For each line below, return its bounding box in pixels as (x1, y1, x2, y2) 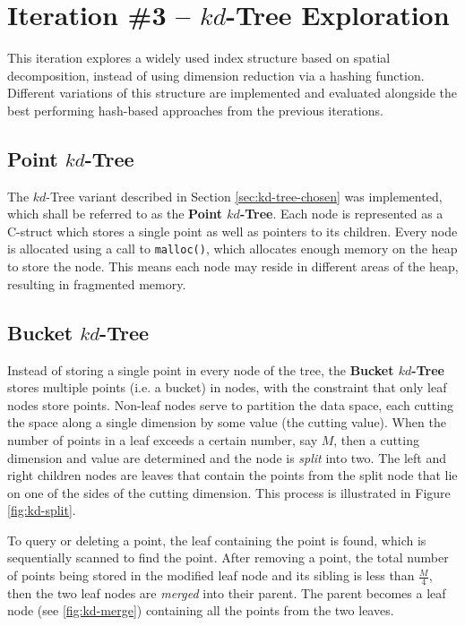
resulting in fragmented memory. (7, 274, 186, 293)
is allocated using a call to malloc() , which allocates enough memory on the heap (7, 239, 458, 258)
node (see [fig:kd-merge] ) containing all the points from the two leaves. (7, 601, 394, 620)
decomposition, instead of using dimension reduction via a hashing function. (7, 65, 425, 84)
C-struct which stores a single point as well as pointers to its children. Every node (7, 221, 458, 240)
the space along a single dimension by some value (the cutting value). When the (7, 413, 446, 432)
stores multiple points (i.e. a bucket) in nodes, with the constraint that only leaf (7, 378, 447, 397)
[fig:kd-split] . (7, 501, 76, 519)
